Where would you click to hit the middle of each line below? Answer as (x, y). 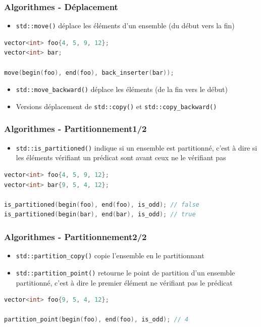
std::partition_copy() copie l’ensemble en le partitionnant (110, 255)
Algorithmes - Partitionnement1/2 (75, 129)
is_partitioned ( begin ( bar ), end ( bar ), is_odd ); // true (100, 215)
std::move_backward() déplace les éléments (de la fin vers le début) (122, 89)
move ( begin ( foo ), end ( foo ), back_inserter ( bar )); (89, 73)
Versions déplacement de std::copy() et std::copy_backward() (116, 106)
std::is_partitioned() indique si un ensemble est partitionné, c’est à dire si (137, 147)
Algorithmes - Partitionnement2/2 (75, 236)
